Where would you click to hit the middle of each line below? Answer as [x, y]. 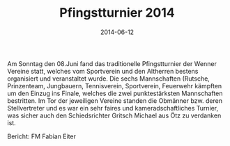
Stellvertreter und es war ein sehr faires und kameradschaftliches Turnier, [113, 108]
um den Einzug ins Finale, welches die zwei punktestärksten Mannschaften [115, 93]
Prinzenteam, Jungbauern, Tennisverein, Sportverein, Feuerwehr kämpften [115, 86]
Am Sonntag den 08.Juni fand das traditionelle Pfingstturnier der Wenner [112, 63]
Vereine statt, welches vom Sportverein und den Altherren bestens [103, 71]
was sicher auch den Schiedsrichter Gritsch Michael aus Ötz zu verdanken [114, 115]
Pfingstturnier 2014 [117, 13]
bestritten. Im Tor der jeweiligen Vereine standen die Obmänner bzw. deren [115, 100]
